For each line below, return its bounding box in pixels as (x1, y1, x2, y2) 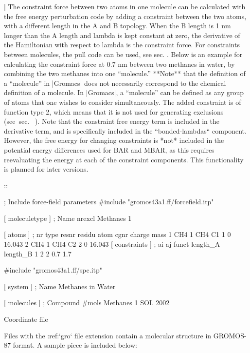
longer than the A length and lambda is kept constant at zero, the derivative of (4, 30, 240, 40)
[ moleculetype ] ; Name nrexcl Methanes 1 (4, 213, 132, 223)
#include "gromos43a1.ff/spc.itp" (4, 265, 103, 275)
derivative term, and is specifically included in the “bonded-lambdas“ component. (4, 125, 247, 136)
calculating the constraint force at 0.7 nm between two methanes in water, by (4, 59, 235, 69)
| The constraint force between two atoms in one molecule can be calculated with (4, 1, 246, 11)
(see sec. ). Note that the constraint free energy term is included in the (4, 116, 219, 126)
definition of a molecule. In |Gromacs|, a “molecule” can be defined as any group (4, 87, 244, 98)
